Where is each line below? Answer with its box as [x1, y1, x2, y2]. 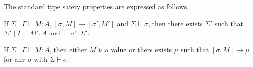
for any [4, 54, 26, 64]
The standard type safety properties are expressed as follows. [4, 1, 189, 11]
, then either [49, 44, 87, 54]
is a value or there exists [98, 44, 172, 54]
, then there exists [148, 18, 203, 28]
